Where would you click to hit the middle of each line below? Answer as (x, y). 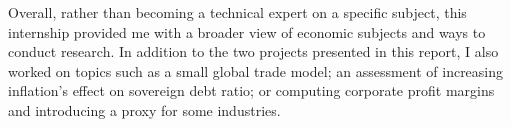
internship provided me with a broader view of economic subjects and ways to (247, 31)
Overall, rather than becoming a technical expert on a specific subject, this (237, 12)
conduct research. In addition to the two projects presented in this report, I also (253, 51)
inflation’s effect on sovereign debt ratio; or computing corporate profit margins (251, 90)
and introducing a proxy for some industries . (144, 109)
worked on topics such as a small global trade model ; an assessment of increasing (256, 70)
